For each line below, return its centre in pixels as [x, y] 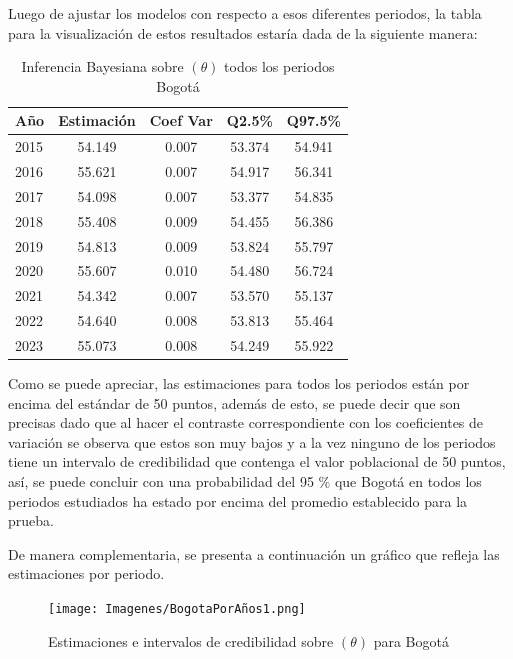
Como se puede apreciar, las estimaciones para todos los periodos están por [239, 383]
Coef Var [181, 120]
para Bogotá [411, 640]
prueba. [31, 520]
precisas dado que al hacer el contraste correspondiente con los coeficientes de [246, 422]
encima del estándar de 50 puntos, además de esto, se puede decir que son [234, 402]
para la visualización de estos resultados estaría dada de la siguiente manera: [243, 32]
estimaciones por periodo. [86, 573]
